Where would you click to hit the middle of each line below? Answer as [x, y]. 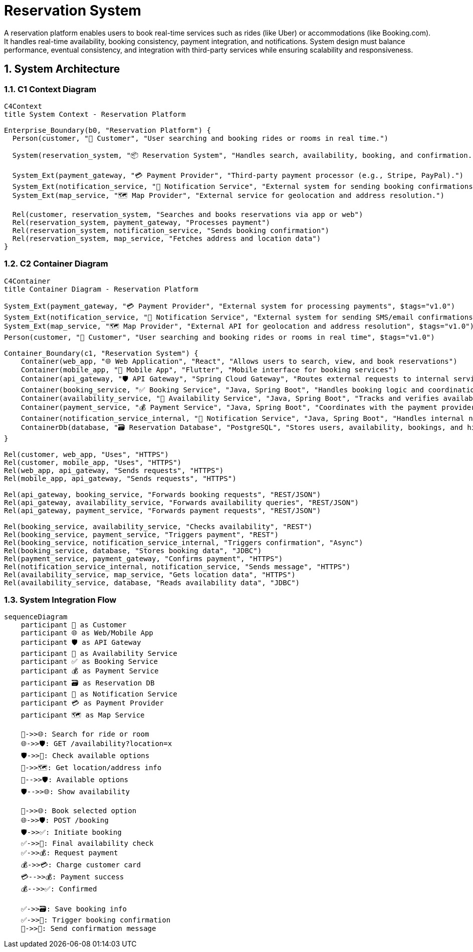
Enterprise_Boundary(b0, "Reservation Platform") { [108, 130]
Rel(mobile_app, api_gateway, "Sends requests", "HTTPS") [120, 478]
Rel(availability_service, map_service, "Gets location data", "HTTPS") [150, 574]
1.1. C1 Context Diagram [50, 89]
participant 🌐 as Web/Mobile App [87, 633]
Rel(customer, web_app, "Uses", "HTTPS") [86, 454]
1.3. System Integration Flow [60, 600]
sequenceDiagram [36, 617]
